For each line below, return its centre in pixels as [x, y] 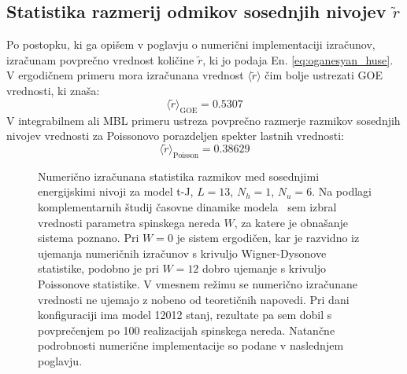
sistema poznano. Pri [89, 238]
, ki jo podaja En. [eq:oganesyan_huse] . [298, 59]
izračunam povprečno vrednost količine [100, 59]
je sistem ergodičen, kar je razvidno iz [268, 238]
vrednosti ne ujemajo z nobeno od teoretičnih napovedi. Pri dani [194, 299]
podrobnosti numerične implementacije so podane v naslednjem [191, 345]
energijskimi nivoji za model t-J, [116, 191]
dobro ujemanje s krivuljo [264, 268]
